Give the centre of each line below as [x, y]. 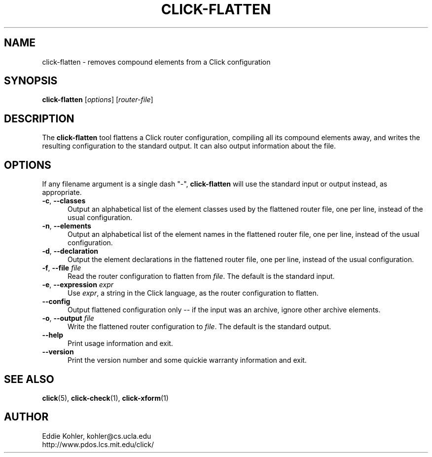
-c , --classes [64, 201]
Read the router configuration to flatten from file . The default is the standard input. [201, 276]
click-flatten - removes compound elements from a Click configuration [156, 62]
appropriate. [62, 192]
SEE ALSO [29, 379]
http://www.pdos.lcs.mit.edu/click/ [98, 444]
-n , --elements [67, 226]
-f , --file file [62, 268]
